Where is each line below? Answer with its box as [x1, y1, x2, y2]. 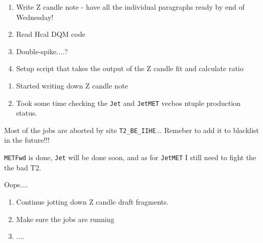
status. [16, 107, 37, 118]
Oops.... [4, 179, 28, 190]
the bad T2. [4, 162, 41, 172]
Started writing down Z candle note [16, 80, 128, 91]
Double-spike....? [16, 46, 68, 56]
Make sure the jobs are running [16, 213, 115, 224]
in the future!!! [4, 135, 50, 145]
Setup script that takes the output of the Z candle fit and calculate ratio [16, 63, 244, 74]
